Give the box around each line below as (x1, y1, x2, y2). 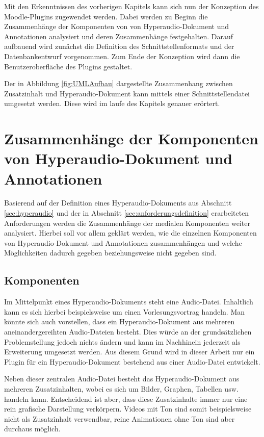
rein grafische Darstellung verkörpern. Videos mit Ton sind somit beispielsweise (4, 403, 252, 414)
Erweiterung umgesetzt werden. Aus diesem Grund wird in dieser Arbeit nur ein (4, 346, 255, 357)
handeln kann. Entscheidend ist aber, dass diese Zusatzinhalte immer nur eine (4, 393, 248, 404)
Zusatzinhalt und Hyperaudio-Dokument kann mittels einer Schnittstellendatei (4, 88, 250, 98)
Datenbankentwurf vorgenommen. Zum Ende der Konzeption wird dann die (4, 50, 240, 61)
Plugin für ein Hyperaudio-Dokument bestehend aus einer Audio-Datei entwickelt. (4, 356, 260, 367)
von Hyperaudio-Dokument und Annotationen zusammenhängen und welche (4, 237, 242, 248)
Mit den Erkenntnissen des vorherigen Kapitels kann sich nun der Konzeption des (4, 1, 259, 11)
